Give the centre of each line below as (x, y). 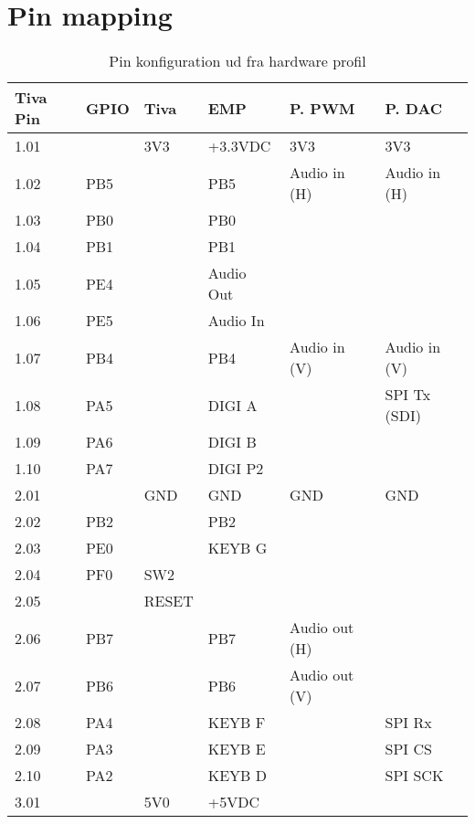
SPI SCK (414, 776)
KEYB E (237, 749)
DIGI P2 (236, 469)
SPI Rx (408, 723)
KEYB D (237, 776)
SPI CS (408, 749)
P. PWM (322, 108)
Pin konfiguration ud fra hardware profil (237, 61)
